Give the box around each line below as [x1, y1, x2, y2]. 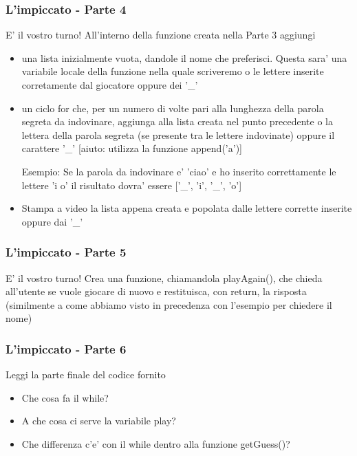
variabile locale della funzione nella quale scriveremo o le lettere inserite [21, 64, 324, 78]
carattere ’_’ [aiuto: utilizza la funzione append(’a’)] [21, 141, 242, 155]
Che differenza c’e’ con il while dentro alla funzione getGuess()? [21, 436, 290, 450]
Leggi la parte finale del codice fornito [6, 367, 166, 382]
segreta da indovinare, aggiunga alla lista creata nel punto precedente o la [21, 114, 333, 129]
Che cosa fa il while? [21, 390, 109, 404]
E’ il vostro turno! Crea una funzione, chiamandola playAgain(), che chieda [6, 270, 323, 285]
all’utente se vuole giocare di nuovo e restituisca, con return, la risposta [6, 284, 307, 298]
